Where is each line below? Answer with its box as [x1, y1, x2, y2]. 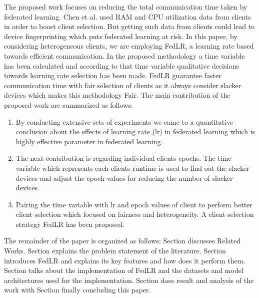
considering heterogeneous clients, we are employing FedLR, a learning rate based [4, 41, 254, 51]
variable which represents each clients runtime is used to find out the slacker [15, 162, 249, 173]
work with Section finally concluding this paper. [4, 284, 151, 295]
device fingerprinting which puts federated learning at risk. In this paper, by [4, 31, 237, 41]
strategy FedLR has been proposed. [15, 218, 124, 229]
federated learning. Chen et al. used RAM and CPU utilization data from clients [4, 11, 251, 22]
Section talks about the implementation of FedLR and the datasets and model [4, 265, 243, 275]
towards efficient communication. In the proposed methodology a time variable [4, 50, 245, 61]
